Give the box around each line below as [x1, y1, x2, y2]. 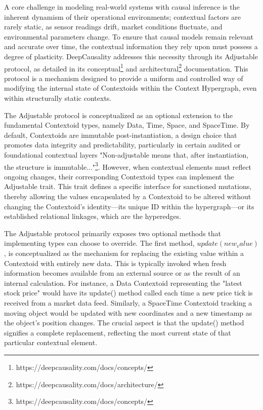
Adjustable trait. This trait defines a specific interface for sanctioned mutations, [4, 181, 252, 192]
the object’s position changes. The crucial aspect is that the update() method [4, 317, 244, 328]
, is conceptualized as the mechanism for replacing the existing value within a [4, 247, 244, 258]
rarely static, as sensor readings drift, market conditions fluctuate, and [4, 21, 223, 32]
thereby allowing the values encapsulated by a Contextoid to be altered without [4, 191, 251, 201]
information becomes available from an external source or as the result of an [4, 268, 240, 278]
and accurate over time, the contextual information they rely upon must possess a [4, 41, 258, 52]
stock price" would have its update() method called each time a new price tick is [4, 287, 253, 298]
